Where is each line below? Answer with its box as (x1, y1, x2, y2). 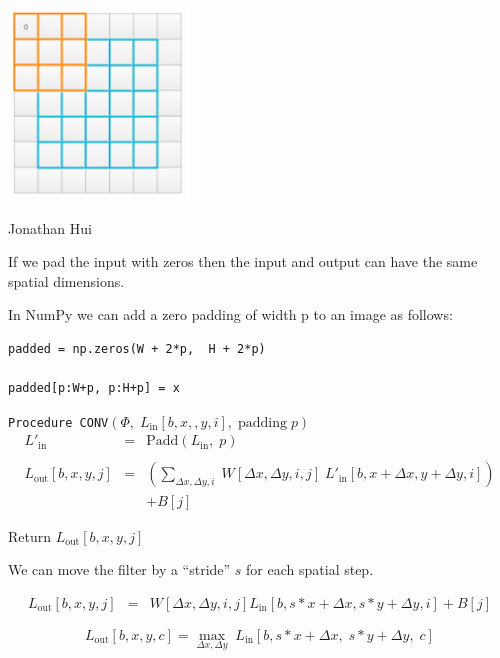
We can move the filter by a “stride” (8, 559, 231, 580)
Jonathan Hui (8, 217, 92, 238)
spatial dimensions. (8, 270, 125, 291)
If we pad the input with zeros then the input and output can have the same (8, 251, 478, 272)
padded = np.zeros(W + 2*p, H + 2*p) (8, 341, 266, 356)
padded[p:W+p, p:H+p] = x (8, 381, 180, 396)
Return (8, 525, 52, 546)
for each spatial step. (246, 559, 374, 580)
